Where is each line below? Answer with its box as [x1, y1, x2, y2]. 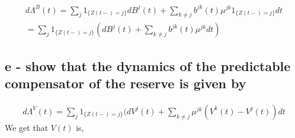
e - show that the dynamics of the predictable [5, 56, 291, 75]
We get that [5, 121, 49, 133]
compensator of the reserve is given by [5, 74, 246, 92]
